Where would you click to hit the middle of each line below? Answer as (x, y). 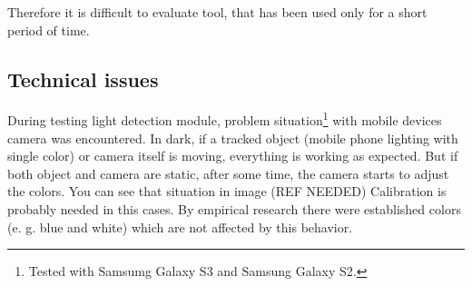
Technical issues (83, 79)
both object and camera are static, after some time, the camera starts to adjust (228, 173)
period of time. (49, 30)
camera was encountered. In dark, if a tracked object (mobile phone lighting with (233, 138)
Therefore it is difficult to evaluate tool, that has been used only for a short (217, 12)
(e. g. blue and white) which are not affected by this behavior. (180, 227)
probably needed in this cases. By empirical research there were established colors (234, 209)
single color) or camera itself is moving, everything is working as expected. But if (233, 156)
